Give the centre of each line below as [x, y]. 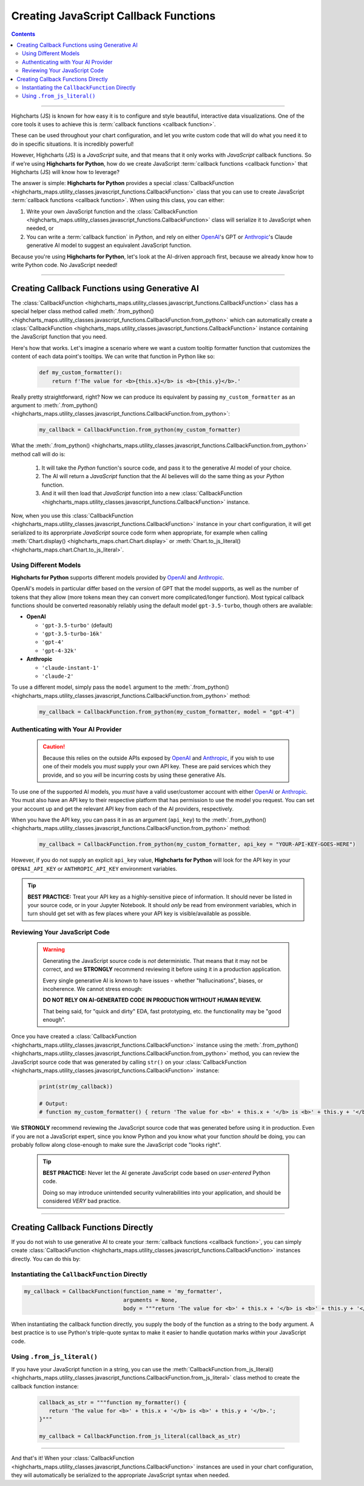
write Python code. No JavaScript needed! [64, 265]
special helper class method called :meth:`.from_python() [83, 311]
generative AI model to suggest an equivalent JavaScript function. [109, 245]
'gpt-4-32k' [59, 650]
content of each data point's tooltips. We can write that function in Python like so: [113, 356]
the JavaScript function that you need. [59, 337]
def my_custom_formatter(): [81, 373]
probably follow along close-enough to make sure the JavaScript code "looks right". [116, 1144]
